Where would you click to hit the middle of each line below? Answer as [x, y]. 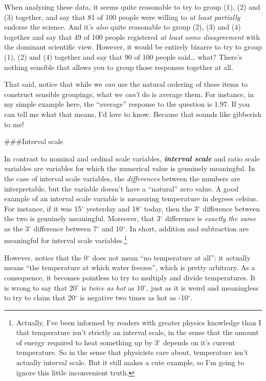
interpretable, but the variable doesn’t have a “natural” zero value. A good [121, 188]
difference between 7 [65, 228]
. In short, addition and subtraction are [187, 228]
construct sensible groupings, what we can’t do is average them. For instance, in [129, 94]
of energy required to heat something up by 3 [87, 342]
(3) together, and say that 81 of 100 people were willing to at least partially [122, 17]
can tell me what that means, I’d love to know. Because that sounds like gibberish [133, 114]
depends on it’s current [199, 342]
